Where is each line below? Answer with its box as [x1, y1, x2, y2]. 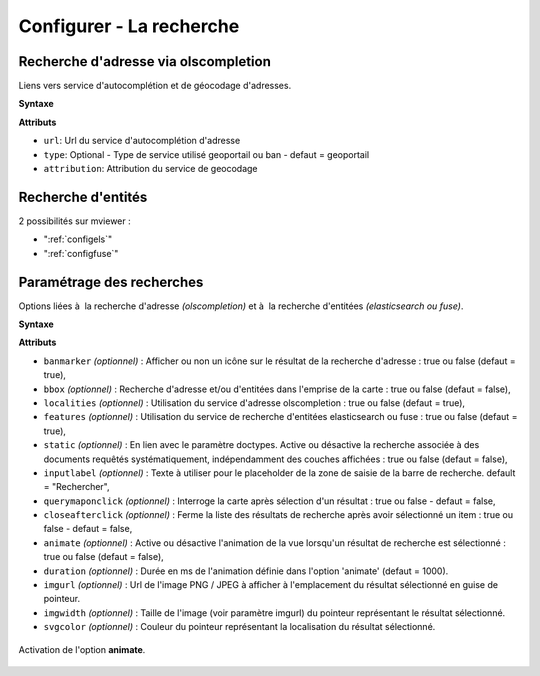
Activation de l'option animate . [18, 643, 146, 655]
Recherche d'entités [18, 188, 148, 205]
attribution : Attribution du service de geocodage [43, 163, 259, 175]
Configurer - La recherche [18, 15, 240, 37]
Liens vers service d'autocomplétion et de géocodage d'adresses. [18, 80, 292, 92]
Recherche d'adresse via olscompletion [18, 53, 272, 70]
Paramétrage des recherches [18, 273, 204, 290]
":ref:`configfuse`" [43, 247, 119, 259]
